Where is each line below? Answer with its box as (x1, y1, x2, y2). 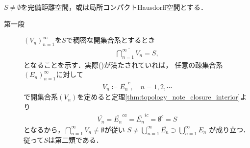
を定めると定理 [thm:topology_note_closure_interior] (77, 92, 240, 102)
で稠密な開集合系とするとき (66, 35, 155, 45)
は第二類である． (48, 135, 103, 145)
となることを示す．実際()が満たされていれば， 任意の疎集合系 (24, 59, 223, 70)
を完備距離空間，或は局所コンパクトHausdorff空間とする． (21, 2, 208, 12)
